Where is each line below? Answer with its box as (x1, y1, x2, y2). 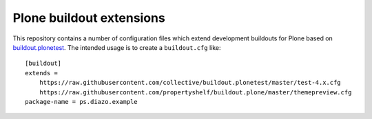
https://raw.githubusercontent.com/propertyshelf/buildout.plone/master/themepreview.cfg (39, 88, 352, 96)
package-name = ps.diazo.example (25, 98, 138, 105)
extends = (25, 69, 58, 77)
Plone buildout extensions (12, 10, 165, 25)
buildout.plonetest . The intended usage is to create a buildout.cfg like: (12, 43, 221, 51)
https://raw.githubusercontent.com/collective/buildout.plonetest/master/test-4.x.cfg (39, 79, 341, 87)
